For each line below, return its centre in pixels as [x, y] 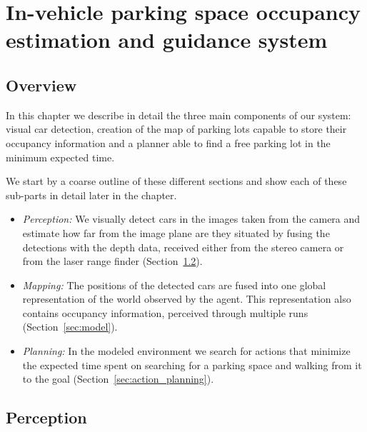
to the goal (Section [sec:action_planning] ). [118, 379]
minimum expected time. [60, 157]
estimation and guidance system [167, 40]
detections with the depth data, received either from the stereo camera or [183, 247]
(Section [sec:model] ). [70, 327]
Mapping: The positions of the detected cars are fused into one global [174, 285]
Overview [41, 85]
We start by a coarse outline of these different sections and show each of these [176, 181]
